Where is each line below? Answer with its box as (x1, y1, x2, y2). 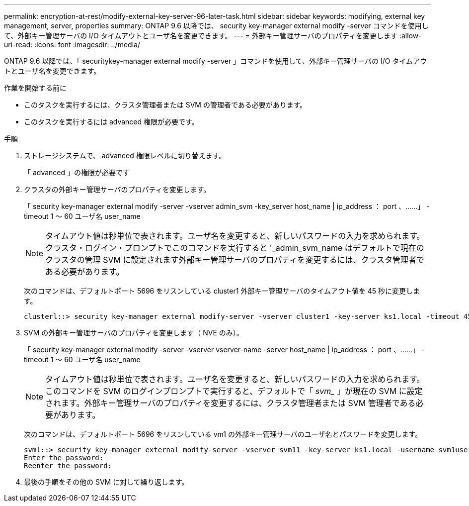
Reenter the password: (24, 462, 112, 470)
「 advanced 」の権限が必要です (24, 168, 130, 177)
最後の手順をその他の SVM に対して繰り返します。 (24, 478, 189, 486)
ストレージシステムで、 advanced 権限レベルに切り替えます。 (24, 151, 226, 160)
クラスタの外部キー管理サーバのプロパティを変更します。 (24, 185, 211, 194)
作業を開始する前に (4, 84, 67, 92)
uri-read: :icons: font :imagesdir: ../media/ (4, 40, 140, 49)
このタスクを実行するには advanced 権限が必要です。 (24, 117, 199, 126)
